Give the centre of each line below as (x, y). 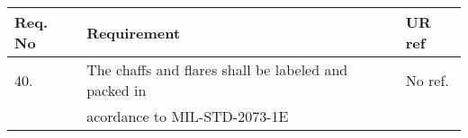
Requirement (134, 32)
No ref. (427, 80)
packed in (117, 90)
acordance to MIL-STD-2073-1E (188, 116)
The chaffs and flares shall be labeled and (217, 69)
